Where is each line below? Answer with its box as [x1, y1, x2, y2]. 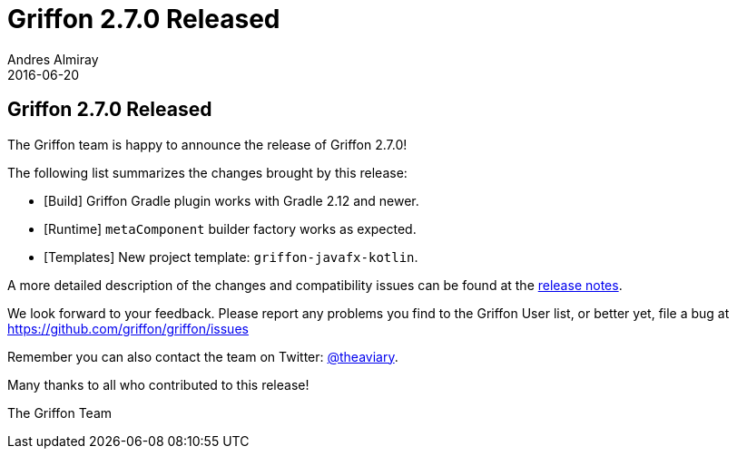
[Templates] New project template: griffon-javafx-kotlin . [44, 248, 418, 265]
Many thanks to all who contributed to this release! [7, 376, 310, 393]
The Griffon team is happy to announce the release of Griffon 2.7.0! [7, 136, 408, 152]
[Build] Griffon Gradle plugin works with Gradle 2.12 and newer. [44, 192, 419, 209]
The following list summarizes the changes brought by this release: [7, 164, 408, 180]
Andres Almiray [7, 51, 99, 67]
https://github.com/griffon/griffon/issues [7, 320, 249, 336]
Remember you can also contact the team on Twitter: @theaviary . [7, 348, 398, 364]
